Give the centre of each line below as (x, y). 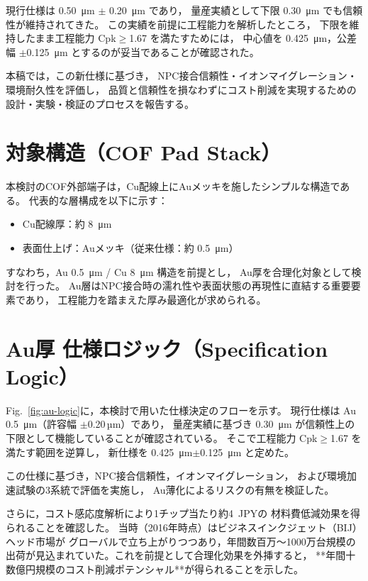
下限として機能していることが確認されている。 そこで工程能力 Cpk (162, 437)
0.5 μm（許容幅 (41, 424)
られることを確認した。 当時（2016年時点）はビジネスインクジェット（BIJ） (184, 527)
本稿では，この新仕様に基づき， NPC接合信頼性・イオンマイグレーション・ (182, 76)
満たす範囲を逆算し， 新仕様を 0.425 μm (99, 452)
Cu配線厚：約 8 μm (67, 224)
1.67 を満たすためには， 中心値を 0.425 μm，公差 (243, 38)
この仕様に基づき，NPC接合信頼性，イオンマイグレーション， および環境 (177, 476)
